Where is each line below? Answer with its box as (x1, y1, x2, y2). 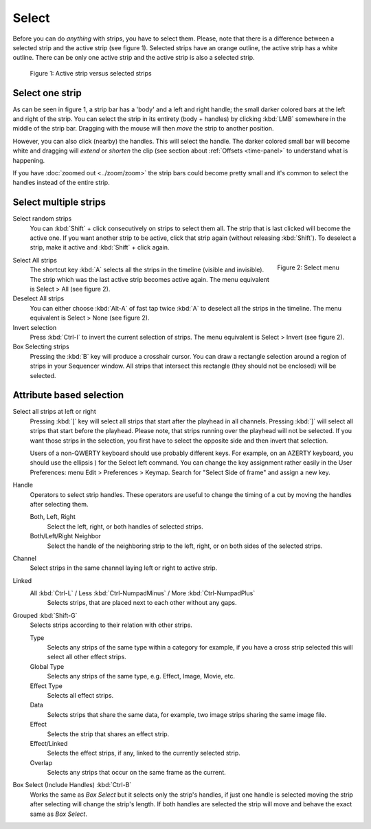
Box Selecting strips (12, 342, 70, 351)
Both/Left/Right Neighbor (30, 532, 101, 540)
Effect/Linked (30, 739, 68, 747)
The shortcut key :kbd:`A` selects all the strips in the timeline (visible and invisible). (30, 265, 265, 274)
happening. (12, 156, 45, 164)
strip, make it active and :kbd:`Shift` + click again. (30, 243, 170, 252)
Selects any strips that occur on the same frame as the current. (47, 769, 226, 777)
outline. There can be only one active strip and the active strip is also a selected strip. (12, 54, 255, 62)
